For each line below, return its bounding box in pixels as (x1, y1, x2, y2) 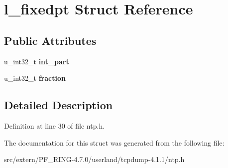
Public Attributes (4, 32, 97, 48)
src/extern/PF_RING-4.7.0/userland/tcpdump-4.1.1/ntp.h (4, 154, 185, 165)
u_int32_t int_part (4, 56, 69, 66)
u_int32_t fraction (4, 73, 66, 83)
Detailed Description (4, 97, 113, 113)
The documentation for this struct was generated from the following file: (4, 137, 225, 148)
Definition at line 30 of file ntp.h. (4, 120, 105, 131)
